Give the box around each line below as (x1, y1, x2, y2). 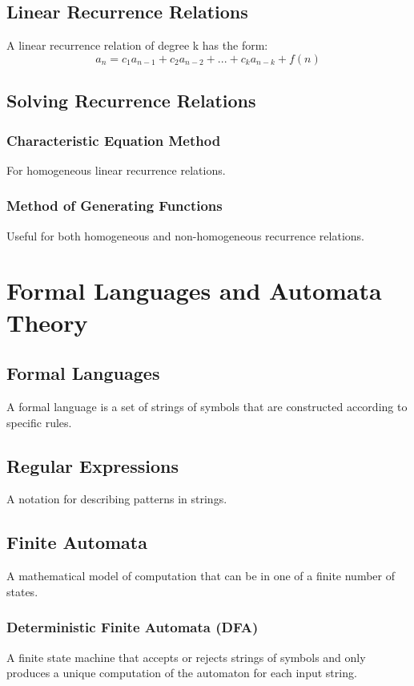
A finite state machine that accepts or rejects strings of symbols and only (6, 648, 366, 665)
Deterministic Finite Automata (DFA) (6, 617, 259, 637)
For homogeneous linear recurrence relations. (6, 161, 226, 178)
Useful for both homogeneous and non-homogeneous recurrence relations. (6, 227, 364, 244)
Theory (6, 305, 88, 338)
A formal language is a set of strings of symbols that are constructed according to (6, 397, 408, 414)
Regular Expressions (6, 453, 179, 478)
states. (6, 583, 38, 599)
